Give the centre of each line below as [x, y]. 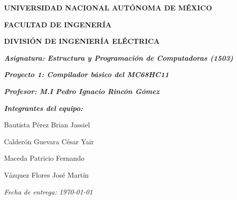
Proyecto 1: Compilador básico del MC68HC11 [86, 74]
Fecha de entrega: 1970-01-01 [49, 191]
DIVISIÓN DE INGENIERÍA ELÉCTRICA [82, 41]
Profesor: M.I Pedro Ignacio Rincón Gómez [82, 91]
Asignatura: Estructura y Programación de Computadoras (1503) [119, 57]
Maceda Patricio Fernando [44, 158]
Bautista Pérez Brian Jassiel [47, 125]
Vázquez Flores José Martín [47, 174]
